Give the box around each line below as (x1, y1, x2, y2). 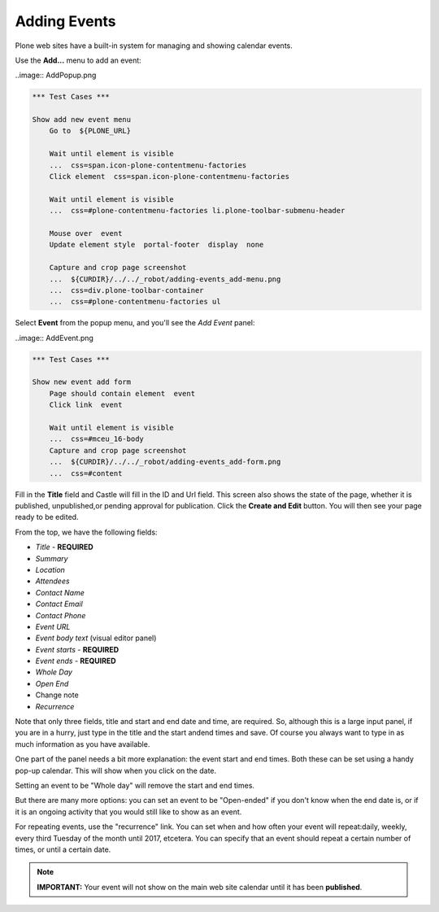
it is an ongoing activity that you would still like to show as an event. (15, 806, 242, 817)
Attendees (35, 576, 70, 586)
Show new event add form (32, 377, 132, 386)
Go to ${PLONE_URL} (49, 126, 132, 136)
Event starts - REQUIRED (35, 644, 120, 654)
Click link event (49, 400, 123, 410)
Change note (35, 690, 79, 700)
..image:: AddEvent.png (15, 333, 93, 343)
